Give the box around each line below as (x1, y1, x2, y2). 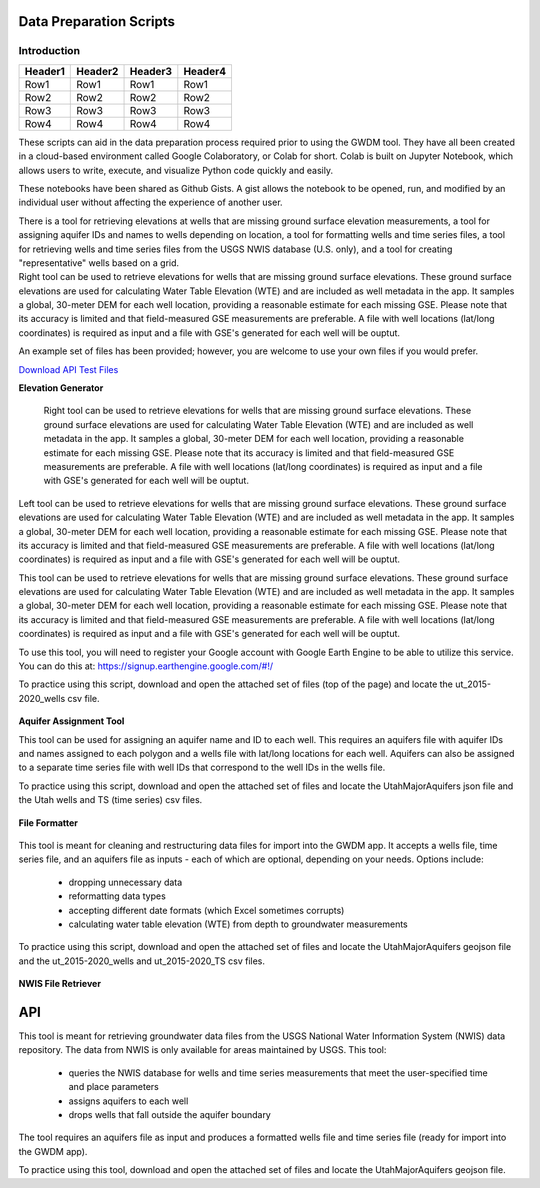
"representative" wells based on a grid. (18, 256, 180, 269)
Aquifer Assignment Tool (18, 715, 125, 727)
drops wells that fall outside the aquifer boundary (68, 1108, 272, 1120)
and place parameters (68, 1081, 159, 1093)
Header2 (76, 64, 119, 78)
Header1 (24, 64, 65, 78)
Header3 (129, 64, 173, 78)
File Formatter (18, 816, 79, 829)
